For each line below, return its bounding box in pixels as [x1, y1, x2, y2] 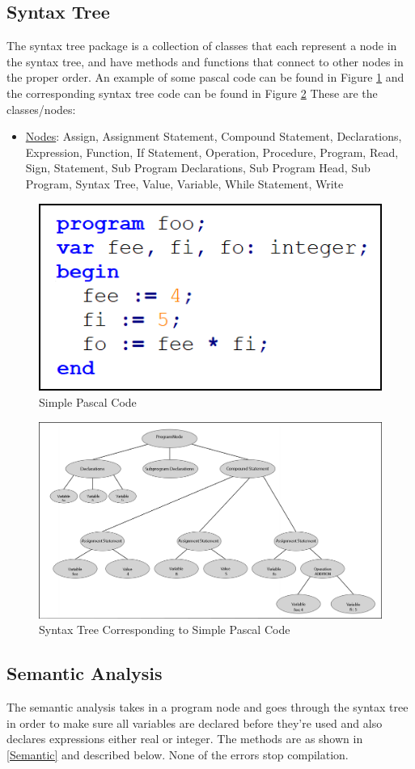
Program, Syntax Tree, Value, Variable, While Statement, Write [25, 175, 344, 192]
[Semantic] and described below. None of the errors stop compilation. [6, 746, 349, 763]
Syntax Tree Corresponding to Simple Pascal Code [39, 621, 290, 638]
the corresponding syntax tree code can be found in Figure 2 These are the [6, 84, 378, 101]
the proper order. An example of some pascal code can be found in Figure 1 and [6, 69, 404, 86]
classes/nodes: [6, 100, 76, 117]
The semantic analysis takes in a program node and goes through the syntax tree [6, 698, 409, 715]
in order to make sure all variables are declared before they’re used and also [6, 714, 383, 731]
